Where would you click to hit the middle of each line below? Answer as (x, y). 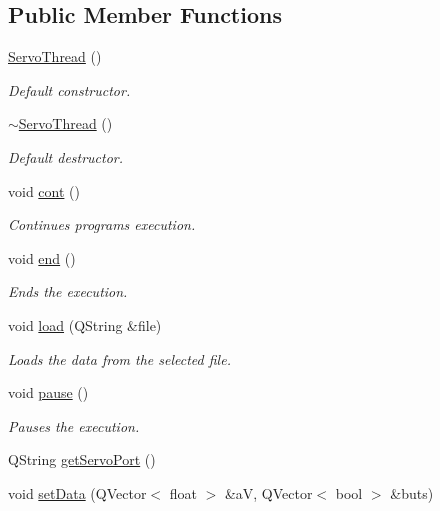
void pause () (48, 392)
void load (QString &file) (85, 324)
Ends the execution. (68, 291)
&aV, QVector (268, 492)
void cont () (44, 190)
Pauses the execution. (74, 425)
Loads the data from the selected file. (119, 358)
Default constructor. (69, 89)
